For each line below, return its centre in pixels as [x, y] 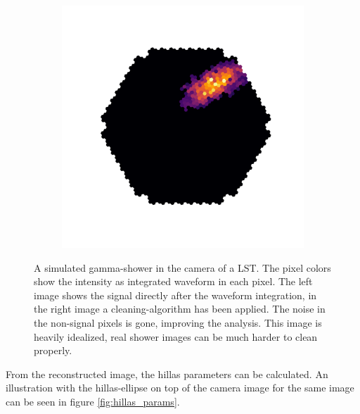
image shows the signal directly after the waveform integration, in [175, 295]
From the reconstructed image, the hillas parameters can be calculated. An [167, 374]
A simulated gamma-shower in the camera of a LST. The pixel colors [182, 267]
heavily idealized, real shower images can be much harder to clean [176, 336]
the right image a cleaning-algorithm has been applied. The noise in [180, 309]
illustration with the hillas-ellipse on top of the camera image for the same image [180, 388]
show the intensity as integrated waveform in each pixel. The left [173, 281]
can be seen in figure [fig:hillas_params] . [93, 401]
